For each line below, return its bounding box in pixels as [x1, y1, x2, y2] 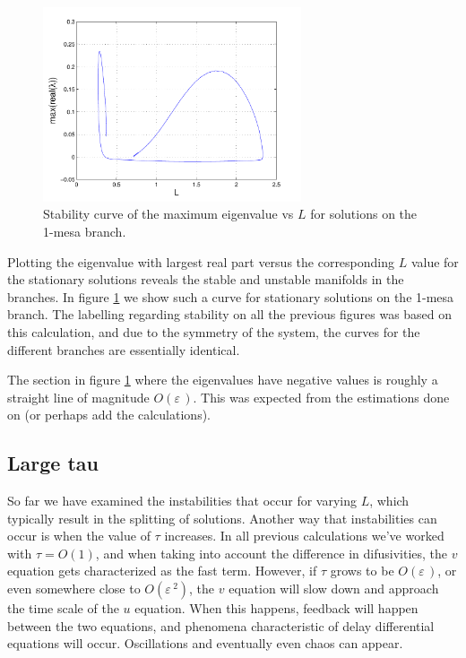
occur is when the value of [7, 526, 151, 545]
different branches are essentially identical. [7, 340, 240, 359]
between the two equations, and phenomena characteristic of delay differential [7, 616, 435, 635]
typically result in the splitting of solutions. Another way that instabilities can [7, 508, 437, 527]
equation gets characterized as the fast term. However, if [7, 561, 317, 580]
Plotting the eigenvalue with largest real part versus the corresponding [7, 252, 395, 271]
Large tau [7, 449, 99, 477]
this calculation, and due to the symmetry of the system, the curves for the [7, 322, 420, 341]
